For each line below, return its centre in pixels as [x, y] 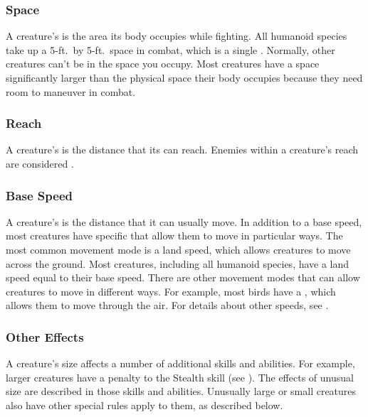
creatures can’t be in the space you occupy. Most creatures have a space [163, 64]
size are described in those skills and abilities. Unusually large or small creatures [181, 391]
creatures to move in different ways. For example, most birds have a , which [171, 291]
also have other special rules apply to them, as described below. [144, 405]
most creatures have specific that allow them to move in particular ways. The [174, 235]
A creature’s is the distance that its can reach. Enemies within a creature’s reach [182, 150]
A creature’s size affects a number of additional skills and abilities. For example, [180, 363]
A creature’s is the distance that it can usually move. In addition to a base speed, [184, 221]
